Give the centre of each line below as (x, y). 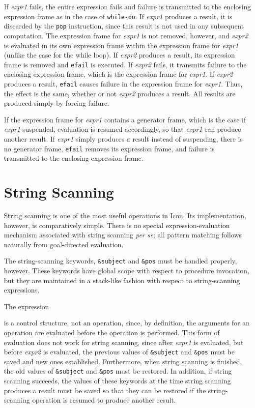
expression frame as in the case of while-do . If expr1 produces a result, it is (118, 16)
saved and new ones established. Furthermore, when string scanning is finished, (123, 361)
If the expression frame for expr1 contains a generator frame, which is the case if (125, 119)
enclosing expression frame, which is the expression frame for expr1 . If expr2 (118, 74)
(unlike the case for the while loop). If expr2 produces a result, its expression (120, 55)
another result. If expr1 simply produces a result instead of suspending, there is (123, 138)
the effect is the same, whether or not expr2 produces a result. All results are (120, 93)
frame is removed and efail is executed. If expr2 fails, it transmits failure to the (125, 64)
